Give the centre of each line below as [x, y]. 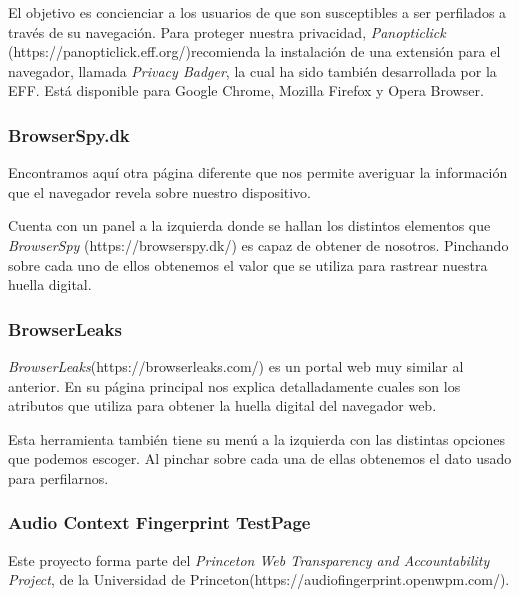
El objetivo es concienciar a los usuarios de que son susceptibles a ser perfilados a [257, 12]
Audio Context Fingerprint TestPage [159, 522]
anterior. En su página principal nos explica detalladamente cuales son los [234, 385]
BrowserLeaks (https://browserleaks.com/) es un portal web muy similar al [236, 365]
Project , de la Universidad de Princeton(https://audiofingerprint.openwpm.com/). [259, 579]
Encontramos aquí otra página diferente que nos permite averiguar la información [258, 172]
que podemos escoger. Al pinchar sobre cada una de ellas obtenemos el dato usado [260, 458]
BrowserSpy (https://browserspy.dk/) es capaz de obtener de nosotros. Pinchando [258, 244]
